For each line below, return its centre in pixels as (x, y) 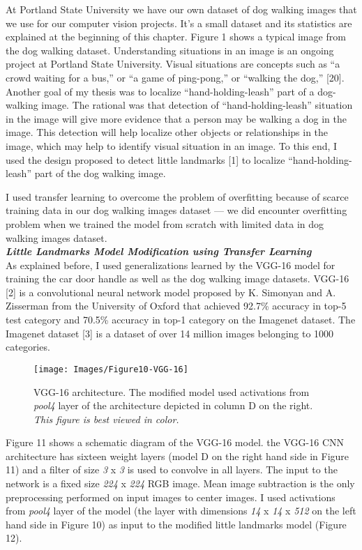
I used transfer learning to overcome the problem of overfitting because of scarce (177, 196)
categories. (28, 347)
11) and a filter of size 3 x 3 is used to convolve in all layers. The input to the (172, 469)
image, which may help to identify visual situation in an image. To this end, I (172, 145)
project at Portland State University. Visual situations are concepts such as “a (173, 64)
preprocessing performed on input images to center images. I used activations (171, 497)
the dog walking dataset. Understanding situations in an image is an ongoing (170, 50)
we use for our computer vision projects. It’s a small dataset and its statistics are (179, 23)
